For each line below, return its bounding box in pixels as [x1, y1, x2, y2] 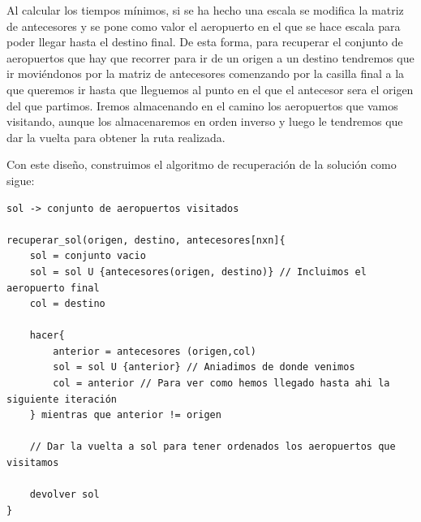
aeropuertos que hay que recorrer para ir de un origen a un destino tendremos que [6, 49, 415, 66]
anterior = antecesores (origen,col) [53, 345, 256, 357]
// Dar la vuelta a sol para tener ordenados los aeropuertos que [29, 441, 396, 453]
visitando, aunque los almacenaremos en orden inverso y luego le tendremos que [6, 113, 403, 130]
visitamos [6, 457, 59, 469]
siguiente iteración [6, 393, 118, 405]
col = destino [29, 298, 105, 310]
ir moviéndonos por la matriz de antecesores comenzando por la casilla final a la [6, 65, 405, 82]
